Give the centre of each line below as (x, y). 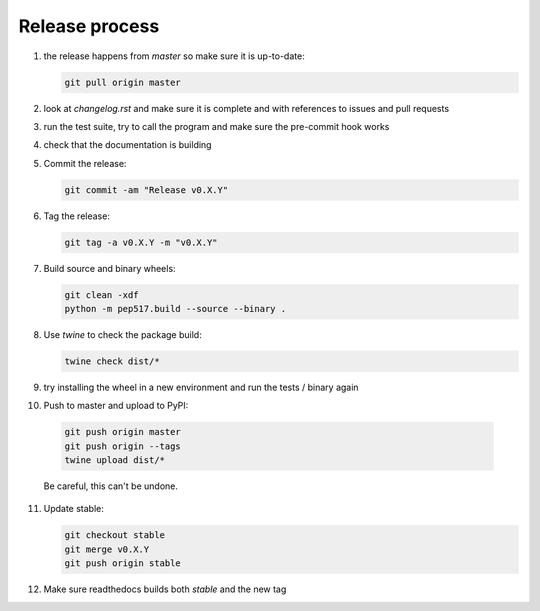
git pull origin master (123, 82)
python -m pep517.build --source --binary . (175, 308)
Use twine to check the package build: (122, 334)
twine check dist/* (112, 361)
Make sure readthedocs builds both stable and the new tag (165, 589)
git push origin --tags (123, 446)
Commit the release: (85, 163)
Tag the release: (76, 216)
